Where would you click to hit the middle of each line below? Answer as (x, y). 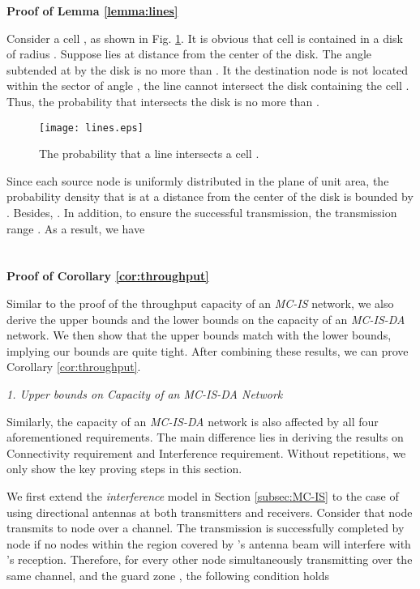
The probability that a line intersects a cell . (149, 154)
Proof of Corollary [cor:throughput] (108, 276)
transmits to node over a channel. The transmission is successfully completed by (206, 528)
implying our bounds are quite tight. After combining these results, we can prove (208, 350)
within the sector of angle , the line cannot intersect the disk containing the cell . (208, 85)
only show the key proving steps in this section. (124, 469)
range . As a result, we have (76, 228)
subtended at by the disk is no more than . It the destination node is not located (208, 69)
